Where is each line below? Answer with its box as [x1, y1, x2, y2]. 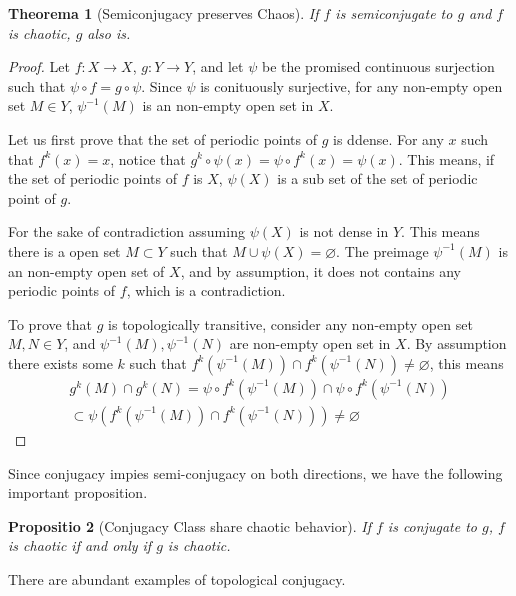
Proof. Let [8, 56, 70, 77]
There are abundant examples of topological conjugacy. [8, 568, 346, 589]
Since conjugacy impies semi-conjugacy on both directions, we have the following [8, 462, 503, 483]
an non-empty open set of [8, 260, 165, 281]
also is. [87, 22, 131, 43]
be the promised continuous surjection [261, 56, 495, 77]
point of [8, 187, 56, 208]
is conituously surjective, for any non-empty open [200, 75, 503, 96]
